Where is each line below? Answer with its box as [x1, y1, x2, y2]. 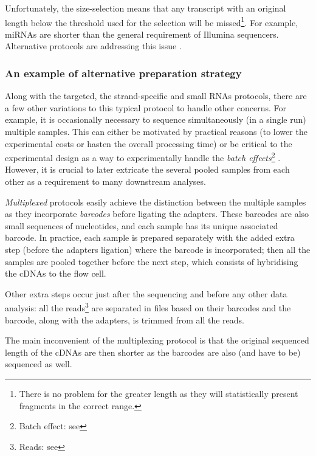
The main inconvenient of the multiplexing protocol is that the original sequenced [5, 334, 309, 347]
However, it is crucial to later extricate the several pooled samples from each [5, 163, 290, 176]
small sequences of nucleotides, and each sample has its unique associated [5, 219, 278, 232]
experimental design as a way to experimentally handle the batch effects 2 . [5, 150, 281, 164]
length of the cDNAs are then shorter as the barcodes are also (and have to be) [5, 345, 301, 358]
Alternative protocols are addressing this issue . [5, 40, 182, 52]
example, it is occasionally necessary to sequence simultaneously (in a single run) [5, 113, 306, 126]
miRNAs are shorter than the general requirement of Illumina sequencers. [5, 27, 279, 40]
